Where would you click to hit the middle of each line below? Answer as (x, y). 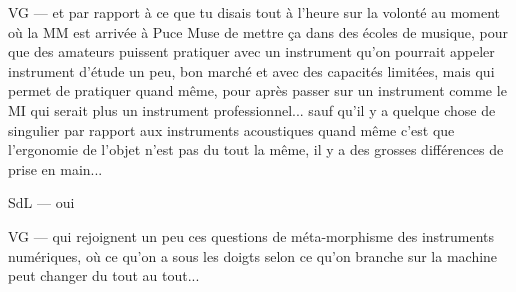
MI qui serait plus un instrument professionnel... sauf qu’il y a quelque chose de (252, 109)
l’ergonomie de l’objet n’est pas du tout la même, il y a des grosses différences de (256, 149)
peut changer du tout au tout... (104, 275)
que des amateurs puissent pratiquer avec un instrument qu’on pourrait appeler (251, 51)
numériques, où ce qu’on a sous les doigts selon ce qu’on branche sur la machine (253, 255)
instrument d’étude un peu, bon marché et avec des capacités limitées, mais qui (251, 70)
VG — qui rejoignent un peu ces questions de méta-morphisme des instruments (251, 235)
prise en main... (55, 168)
